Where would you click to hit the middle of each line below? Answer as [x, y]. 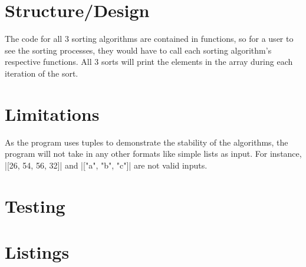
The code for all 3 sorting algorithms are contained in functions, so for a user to [149, 39]
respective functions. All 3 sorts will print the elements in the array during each [149, 62]
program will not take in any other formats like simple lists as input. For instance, [153, 154]
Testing [35, 205]
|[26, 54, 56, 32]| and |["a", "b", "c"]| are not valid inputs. [106, 165]
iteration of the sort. [42, 73]
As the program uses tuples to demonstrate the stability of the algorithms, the [147, 142]
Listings [37, 251]
